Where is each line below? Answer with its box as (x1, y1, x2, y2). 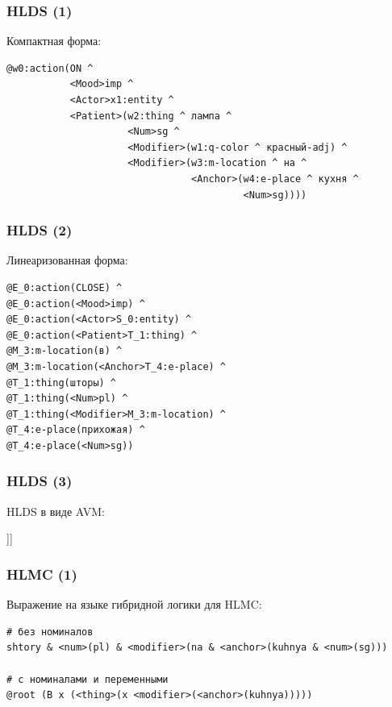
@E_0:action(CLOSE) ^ (6, 281, 123, 293)
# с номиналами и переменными (6, 673, 169, 685)
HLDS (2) (6, 220, 73, 240)
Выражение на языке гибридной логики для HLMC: (6, 596, 262, 613)
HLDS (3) (6, 471, 73, 491)
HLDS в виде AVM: (6, 502, 105, 519)
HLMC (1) (6, 564, 77, 584)
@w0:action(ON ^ (6, 62, 94, 74)
